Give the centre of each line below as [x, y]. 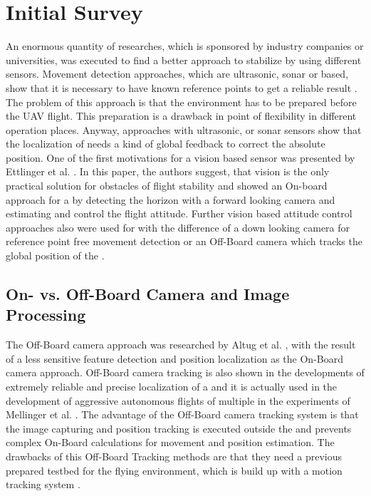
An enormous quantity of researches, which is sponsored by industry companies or [185, 46]
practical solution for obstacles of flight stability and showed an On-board [167, 186]
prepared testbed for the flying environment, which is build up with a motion [174, 470]
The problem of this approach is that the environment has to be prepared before [181, 102]
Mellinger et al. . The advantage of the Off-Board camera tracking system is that [182, 414]
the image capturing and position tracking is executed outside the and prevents [179, 428]
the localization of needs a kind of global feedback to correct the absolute [166, 144]
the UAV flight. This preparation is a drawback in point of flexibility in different [181, 116]
